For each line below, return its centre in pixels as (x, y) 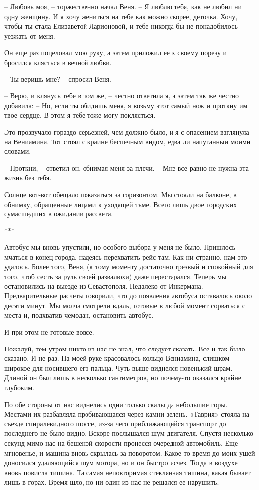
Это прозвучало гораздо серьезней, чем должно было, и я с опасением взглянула (127, 131)
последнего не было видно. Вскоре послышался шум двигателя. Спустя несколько (129, 433)
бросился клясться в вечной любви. (58, 62)
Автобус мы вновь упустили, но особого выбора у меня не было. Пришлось (120, 247)
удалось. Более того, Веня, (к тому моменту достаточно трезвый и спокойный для (129, 266)
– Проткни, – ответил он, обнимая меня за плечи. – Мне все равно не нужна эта (127, 168)
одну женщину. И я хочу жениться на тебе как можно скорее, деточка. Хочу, (121, 16)
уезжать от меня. (30, 35)
